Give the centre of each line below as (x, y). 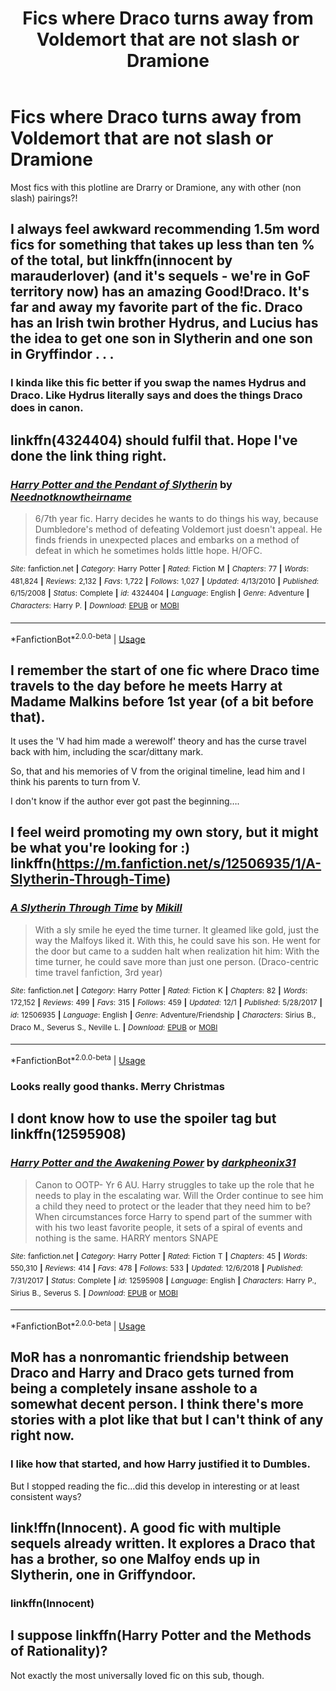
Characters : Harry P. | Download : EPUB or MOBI (95, 605)
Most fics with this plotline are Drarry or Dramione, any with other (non (156, 187)
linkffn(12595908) (68, 1134)
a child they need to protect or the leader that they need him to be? (173, 1206)
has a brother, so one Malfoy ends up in (135, 1558)
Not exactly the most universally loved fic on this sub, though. (137, 1675)
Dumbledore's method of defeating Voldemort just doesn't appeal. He (178, 529)
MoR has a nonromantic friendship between (150, 1357)
